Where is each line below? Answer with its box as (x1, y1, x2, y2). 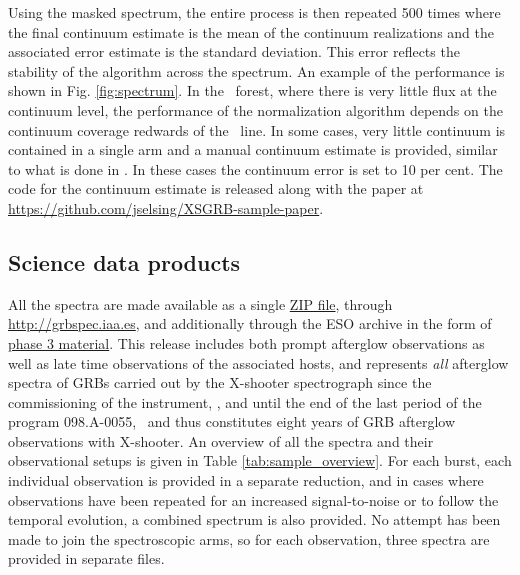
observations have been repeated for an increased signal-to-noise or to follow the (8, 489, 499, 510)
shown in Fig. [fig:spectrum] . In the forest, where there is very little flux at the (8, 80, 497, 101)
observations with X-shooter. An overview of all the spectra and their (8, 430, 434, 451)
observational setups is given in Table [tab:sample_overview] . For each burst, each (8, 450, 512, 471)
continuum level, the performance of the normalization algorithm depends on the (8, 99, 503, 120)
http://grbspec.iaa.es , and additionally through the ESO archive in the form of (8, 313, 492, 334)
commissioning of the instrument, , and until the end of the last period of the (8, 391, 482, 412)
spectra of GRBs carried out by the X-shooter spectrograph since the (8, 372, 432, 393)
